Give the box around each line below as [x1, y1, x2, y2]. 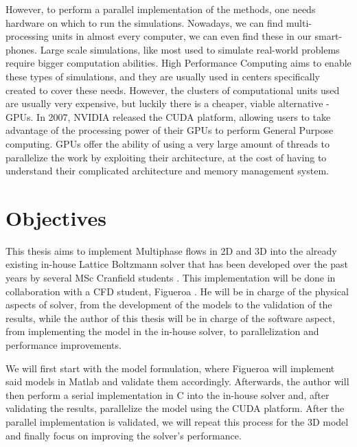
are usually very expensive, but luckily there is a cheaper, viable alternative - [5, 96, 330, 111]
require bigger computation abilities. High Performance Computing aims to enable [5, 56, 352, 70]
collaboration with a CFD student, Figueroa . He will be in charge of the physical [5, 284, 349, 298]
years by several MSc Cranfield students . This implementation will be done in [5, 271, 336, 285]
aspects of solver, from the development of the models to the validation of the [5, 297, 332, 312]
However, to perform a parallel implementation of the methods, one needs [5, 2, 316, 16]
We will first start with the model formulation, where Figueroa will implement [5, 360, 335, 375]
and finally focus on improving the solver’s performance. [5, 428, 242, 442]
